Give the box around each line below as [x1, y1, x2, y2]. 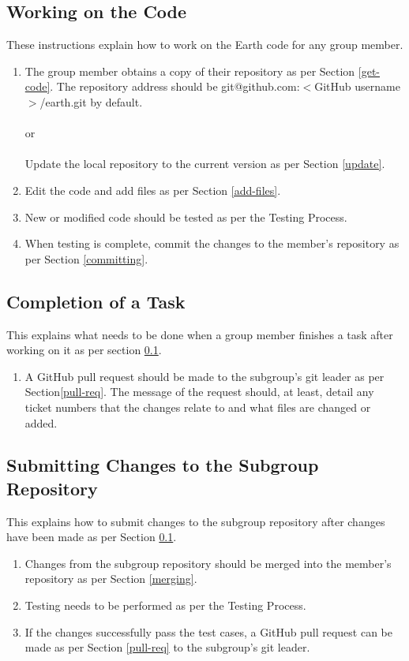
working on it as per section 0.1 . [6, 342, 162, 358]
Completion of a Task [6, 289, 186, 313]
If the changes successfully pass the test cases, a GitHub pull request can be [24, 623, 392, 640]
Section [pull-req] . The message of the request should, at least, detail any [24, 383, 374, 400]
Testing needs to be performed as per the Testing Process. [24, 597, 306, 614]
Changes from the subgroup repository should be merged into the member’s [24, 555, 392, 571]
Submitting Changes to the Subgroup [6, 453, 319, 477]
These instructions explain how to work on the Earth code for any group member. [6, 36, 403, 53]
